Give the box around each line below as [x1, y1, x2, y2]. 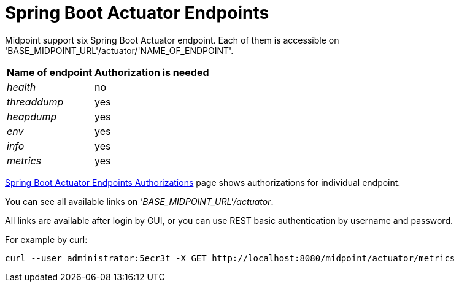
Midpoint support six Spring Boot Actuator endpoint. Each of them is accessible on [5, 34, 339, 45]
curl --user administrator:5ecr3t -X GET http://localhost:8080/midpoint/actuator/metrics [5, 253, 455, 263]
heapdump [7, 110, 57, 123]
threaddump [7, 95, 64, 108]
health [7, 80, 36, 93]
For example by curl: [5, 234, 88, 245]
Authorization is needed [94, 66, 209, 78]
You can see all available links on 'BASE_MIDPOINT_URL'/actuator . [5, 196, 274, 207]
